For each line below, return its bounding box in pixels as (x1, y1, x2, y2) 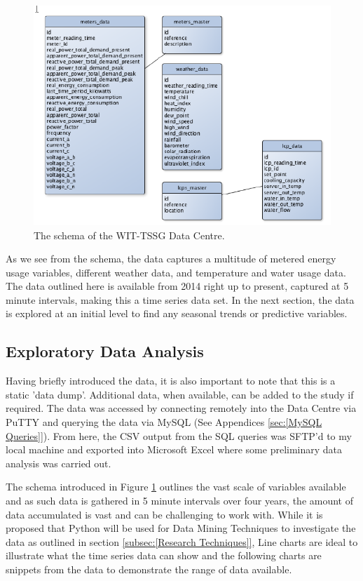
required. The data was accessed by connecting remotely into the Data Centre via (6, 401, 357, 415)
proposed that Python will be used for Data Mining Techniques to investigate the (6, 521, 356, 535)
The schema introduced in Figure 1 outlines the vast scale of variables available (6, 479, 346, 494)
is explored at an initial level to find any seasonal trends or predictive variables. (6, 306, 348, 321)
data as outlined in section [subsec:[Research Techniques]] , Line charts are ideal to (6, 534, 358, 549)
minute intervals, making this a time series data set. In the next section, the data (6, 292, 355, 307)
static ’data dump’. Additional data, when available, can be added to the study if (6, 387, 354, 401)
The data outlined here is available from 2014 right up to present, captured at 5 (6, 279, 349, 293)
